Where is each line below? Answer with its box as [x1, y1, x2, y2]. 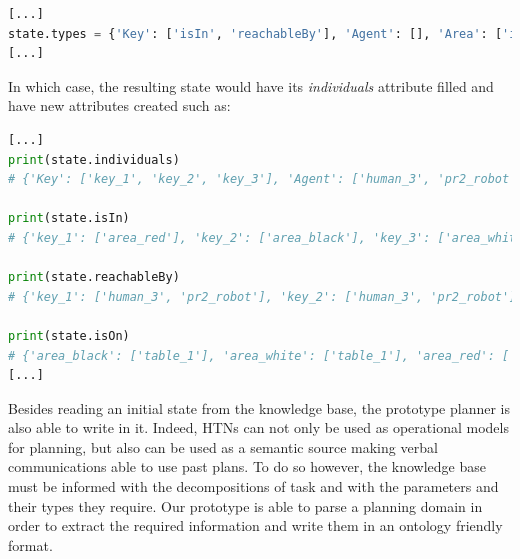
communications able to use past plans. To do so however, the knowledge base [8, 456, 487, 477]
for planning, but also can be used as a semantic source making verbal [8, 436, 438, 457]
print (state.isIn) [8, 211, 130, 226]
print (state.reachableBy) [8, 270, 180, 285]
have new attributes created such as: [8, 95, 231, 116]
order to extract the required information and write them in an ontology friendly [8, 515, 503, 536]
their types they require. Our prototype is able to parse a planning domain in [8, 495, 483, 516]
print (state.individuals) [8, 152, 180, 167]
